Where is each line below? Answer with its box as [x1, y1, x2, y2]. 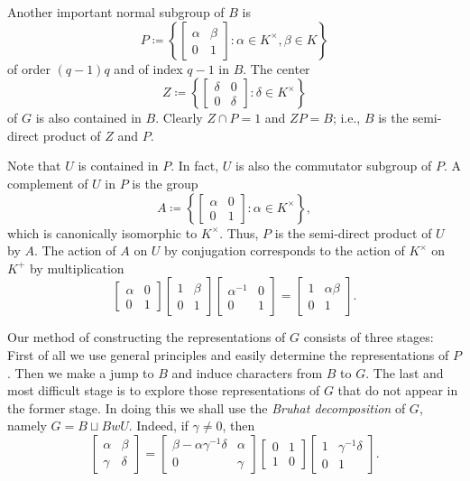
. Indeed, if [128, 416, 189, 435]
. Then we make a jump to [7, 363, 154, 382]
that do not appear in [337, 381, 458, 400]
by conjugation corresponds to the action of [164, 241, 405, 260]
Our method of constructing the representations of [7, 328, 286, 347]
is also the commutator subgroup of [235, 156, 432, 175]
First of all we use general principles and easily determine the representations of [7, 345, 449, 364]
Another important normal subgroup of [7, 3, 225, 21]
